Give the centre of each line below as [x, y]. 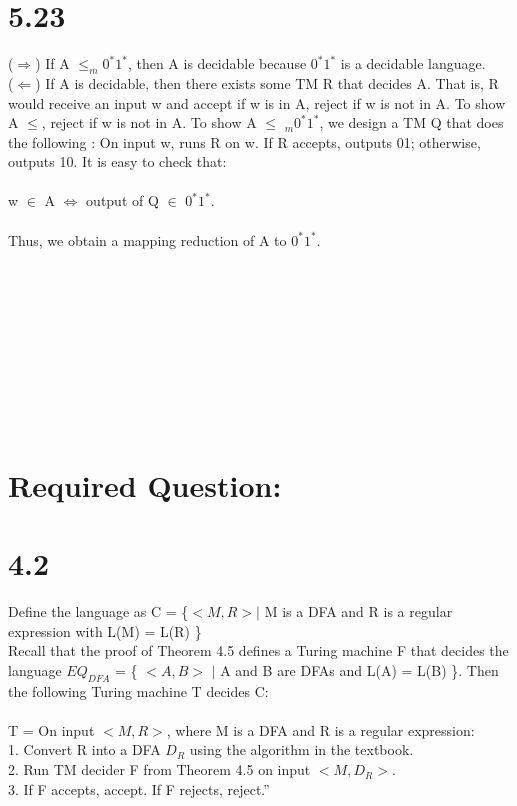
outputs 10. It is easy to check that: [117, 161]
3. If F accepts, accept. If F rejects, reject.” [139, 788]
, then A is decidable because [217, 63]
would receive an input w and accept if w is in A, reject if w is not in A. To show [257, 102]
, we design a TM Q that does [411, 122]
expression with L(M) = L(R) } [105, 630]
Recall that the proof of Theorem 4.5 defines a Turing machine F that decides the [258, 650]
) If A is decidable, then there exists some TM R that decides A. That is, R [267, 82]
